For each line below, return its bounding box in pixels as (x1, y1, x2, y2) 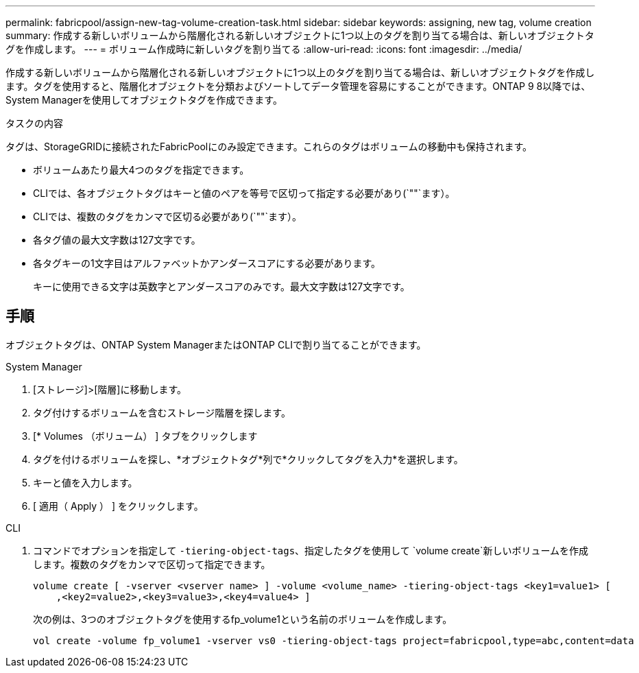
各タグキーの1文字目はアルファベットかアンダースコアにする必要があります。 (33, 257, 381, 269)
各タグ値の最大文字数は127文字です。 (33, 234, 201, 246)
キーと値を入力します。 (33, 476, 138, 488)
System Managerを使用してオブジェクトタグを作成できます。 (5, 94, 282, 106)
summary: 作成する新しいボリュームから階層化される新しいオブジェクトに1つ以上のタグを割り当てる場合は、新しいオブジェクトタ (5, 29, 594, 41)
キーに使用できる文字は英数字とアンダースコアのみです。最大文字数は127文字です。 (33, 281, 410, 292)
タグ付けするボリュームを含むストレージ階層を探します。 (33, 406, 291, 418)
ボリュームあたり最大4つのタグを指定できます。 (33, 164, 250, 176)
